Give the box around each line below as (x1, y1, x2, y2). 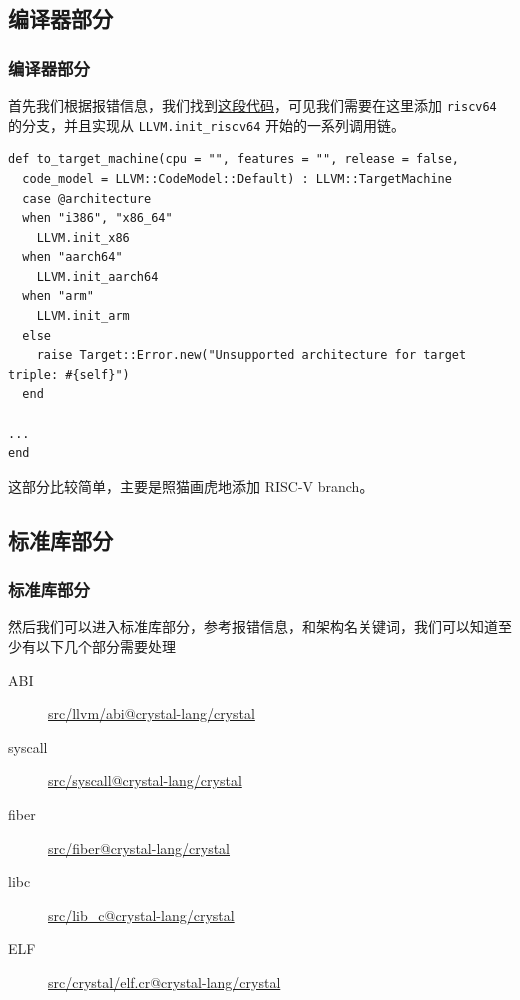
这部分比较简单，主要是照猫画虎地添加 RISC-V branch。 (8, 475, 374, 496)
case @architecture (22, 191, 152, 206)
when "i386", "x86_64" (22, 211, 173, 226)
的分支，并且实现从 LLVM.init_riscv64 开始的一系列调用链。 (8, 114, 406, 135)
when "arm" (22, 289, 94, 304)
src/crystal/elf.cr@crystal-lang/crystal (48, 971, 281, 992)
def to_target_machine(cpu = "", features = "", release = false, (8, 152, 460, 167)
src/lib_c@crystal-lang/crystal (48, 904, 235, 925)
